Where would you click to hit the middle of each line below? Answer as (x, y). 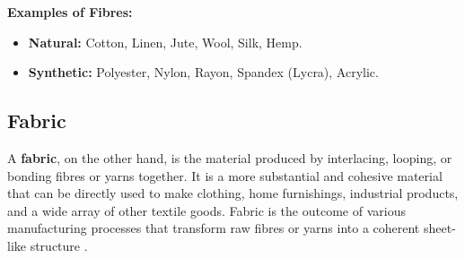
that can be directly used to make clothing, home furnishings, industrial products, (233, 193)
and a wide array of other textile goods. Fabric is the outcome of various (206, 210)
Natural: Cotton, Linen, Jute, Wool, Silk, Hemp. (165, 42)
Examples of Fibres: (70, 12)
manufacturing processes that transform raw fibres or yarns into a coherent (214, 228)
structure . (59, 245)
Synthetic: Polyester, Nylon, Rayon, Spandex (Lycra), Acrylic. (203, 72)
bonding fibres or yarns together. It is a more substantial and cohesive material (225, 175)
